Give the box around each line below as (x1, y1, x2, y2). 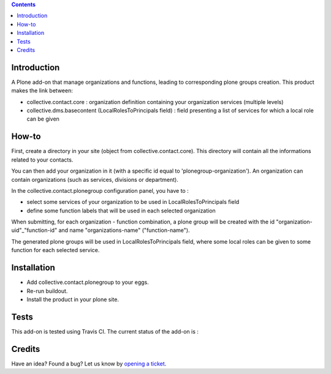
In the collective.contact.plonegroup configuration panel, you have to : (11, 187, 189, 194)
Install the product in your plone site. (26, 296, 120, 303)
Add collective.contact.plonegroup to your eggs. (26, 279, 150, 286)
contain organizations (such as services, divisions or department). (11, 176, 179, 183)
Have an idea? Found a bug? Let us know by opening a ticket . (11, 360, 167, 367)
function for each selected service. (11, 247, 100, 254)
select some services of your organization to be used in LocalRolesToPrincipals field (26, 198, 240, 206)
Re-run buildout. (26, 287, 68, 294)
